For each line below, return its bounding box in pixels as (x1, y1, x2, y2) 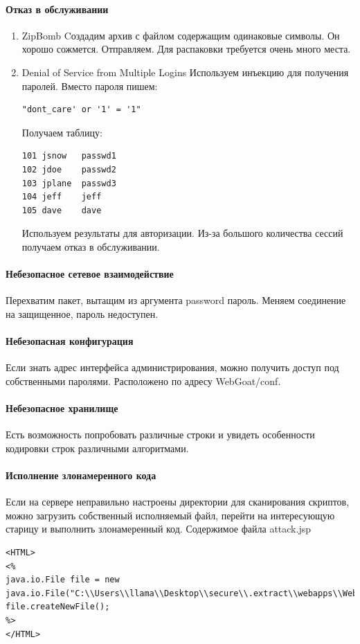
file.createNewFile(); (6, 602, 110, 612)
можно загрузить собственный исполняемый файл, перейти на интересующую (6, 508, 335, 522)
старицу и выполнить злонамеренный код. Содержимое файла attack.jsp (6, 521, 311, 536)
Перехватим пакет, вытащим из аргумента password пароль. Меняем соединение (6, 293, 346, 307)
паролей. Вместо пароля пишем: (21, 78, 158, 93)
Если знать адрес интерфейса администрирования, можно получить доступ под (6, 360, 339, 375)
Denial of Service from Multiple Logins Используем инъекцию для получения (21, 64, 349, 79)
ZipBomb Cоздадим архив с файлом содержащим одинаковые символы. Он (21, 28, 340, 42)
